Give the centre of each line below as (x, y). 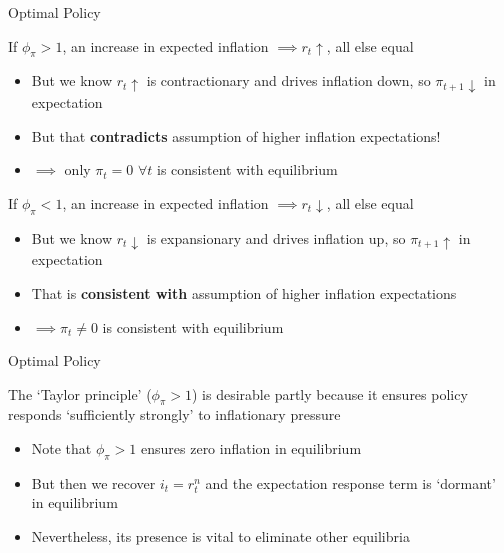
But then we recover (93, 482)
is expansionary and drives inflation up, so (276, 237)
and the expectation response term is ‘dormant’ (350, 482)
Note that (61, 448)
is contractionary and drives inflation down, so (288, 80)
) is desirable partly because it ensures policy (330, 393)
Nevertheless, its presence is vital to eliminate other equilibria (220, 536)
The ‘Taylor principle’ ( (80, 393)
